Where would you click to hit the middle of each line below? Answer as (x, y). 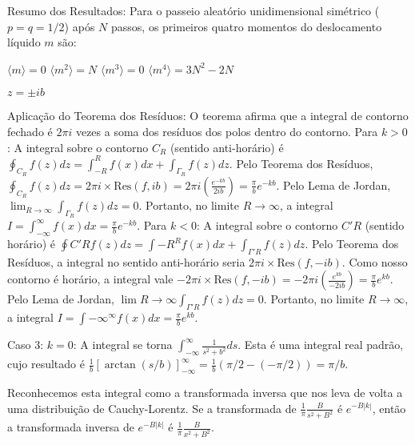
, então (389, 408)
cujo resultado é (46, 364)
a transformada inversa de (71, 427)
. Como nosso (375, 261)
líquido (24, 42)
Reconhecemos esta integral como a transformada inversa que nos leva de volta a (205, 392)
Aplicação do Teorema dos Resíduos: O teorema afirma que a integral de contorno (208, 116)
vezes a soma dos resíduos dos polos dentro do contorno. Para (227, 131)
